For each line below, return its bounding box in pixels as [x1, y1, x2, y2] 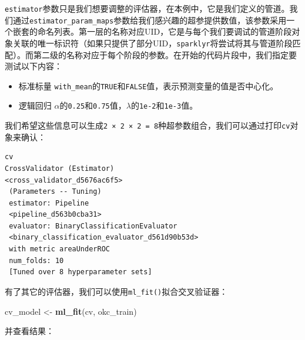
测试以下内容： [5, 60, 62, 72]
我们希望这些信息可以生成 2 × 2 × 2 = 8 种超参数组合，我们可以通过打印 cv [5, 119, 290, 132]
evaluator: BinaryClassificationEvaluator [9, 221, 177, 230]
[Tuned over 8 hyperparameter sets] [9, 268, 152, 277]
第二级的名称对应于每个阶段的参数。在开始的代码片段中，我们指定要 [33, 48, 297, 60]
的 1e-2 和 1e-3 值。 [130, 99, 198, 112]
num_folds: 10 [9, 256, 64, 265]
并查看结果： [5, 325, 54, 337]
